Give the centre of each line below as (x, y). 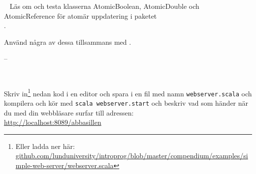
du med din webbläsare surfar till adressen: (69, 112)
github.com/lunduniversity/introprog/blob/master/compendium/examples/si (132, 156)
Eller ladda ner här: (45, 146)
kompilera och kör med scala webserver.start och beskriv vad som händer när (126, 102)
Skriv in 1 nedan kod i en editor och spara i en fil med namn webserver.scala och (128, 92)
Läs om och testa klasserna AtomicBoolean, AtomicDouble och (104, 6)
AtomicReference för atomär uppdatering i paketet (80, 15)
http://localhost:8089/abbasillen (53, 122)
